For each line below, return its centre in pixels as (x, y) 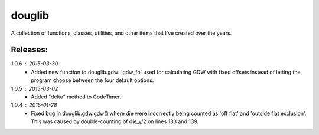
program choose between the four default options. (92, 80)
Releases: (30, 50)
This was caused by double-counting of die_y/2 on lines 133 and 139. (115, 121)
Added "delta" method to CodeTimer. (76, 97)
